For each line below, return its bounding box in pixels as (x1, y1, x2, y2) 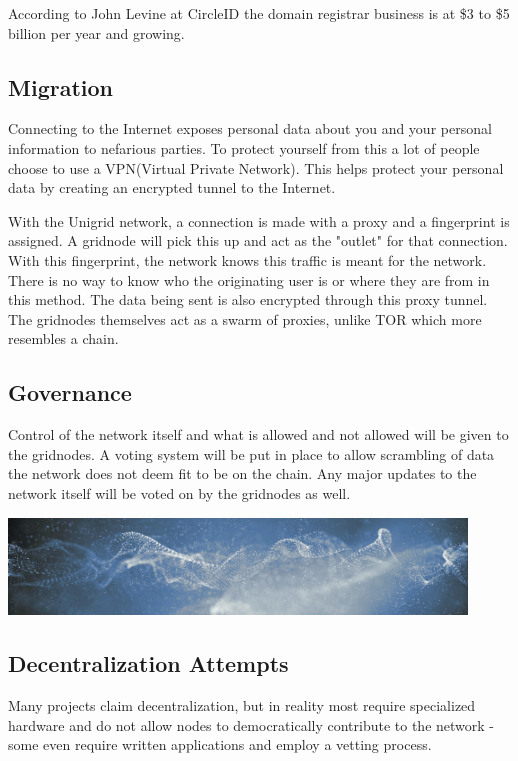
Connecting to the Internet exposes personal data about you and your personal (8, 118, 492, 139)
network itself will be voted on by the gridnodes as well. (8, 482, 351, 503)
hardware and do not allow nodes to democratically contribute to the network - (8, 714, 494, 735)
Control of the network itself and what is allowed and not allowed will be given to (8, 424, 509, 445)
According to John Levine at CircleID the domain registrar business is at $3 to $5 (8, 3, 510, 23)
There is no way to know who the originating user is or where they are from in (8, 269, 490, 290)
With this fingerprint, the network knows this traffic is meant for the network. (8, 249, 487, 270)
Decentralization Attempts (8, 648, 289, 679)
